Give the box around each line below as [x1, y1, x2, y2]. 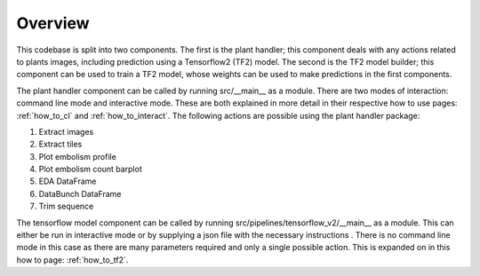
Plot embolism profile [38, 151, 117, 162]
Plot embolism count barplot [38, 164, 142, 175]
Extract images [38, 126, 94, 137]
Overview [16, 13, 90, 33]
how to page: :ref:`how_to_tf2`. [16, 254, 129, 265]
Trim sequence [38, 201, 94, 212]
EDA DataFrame [38, 176, 97, 186]
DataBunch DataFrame [38, 188, 122, 199]
